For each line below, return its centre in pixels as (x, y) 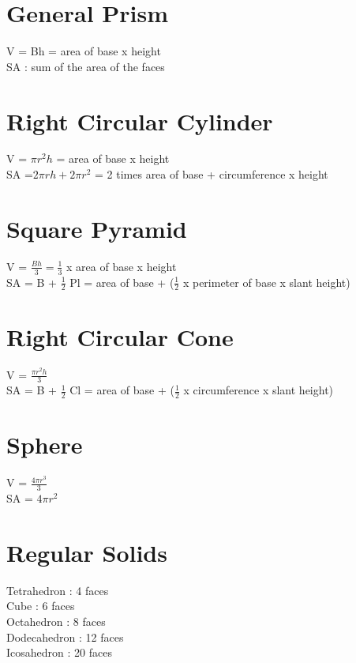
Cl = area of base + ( (122, 390)
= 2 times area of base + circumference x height (212, 174)
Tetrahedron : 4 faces (58, 590)
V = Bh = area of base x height (84, 51)
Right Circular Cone (120, 336)
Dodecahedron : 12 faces (65, 637)
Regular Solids (87, 552)
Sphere (45, 445)
